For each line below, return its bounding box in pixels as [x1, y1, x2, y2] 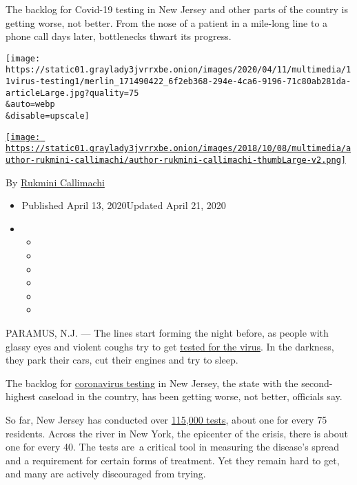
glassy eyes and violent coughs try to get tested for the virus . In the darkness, [6, 339, 334, 353]
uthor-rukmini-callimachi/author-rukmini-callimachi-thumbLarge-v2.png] [6, 155, 346, 166]
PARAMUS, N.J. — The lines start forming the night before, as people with [6, 326, 329, 340]
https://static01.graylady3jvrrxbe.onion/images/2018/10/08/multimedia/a [6, 143, 351, 154]
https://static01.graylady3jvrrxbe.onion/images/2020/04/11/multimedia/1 [6, 65, 351, 75]
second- [301, 375, 333, 390]
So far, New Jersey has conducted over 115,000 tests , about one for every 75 [6, 413, 327, 426]
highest [6, 389, 36, 404]
